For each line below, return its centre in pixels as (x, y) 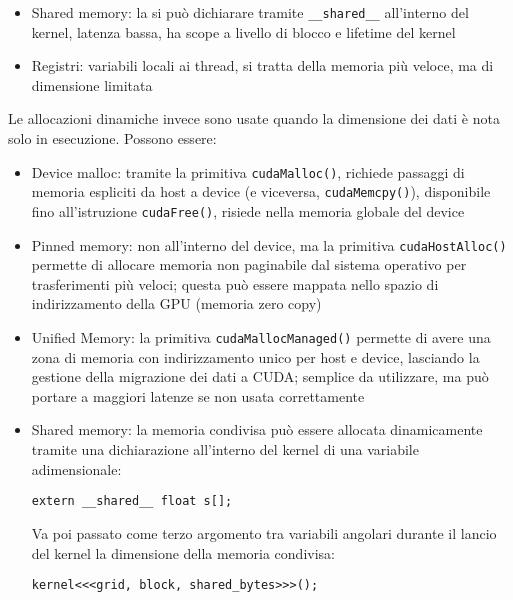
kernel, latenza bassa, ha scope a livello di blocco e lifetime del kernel (243, 31)
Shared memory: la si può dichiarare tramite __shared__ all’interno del (250, 12)
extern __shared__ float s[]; (132, 501)
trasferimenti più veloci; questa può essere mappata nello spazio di (235, 283)
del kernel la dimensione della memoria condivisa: (183, 552)
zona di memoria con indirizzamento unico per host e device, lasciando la (255, 356)
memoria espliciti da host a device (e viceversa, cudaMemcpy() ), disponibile (261, 191)
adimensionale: (76, 468)
